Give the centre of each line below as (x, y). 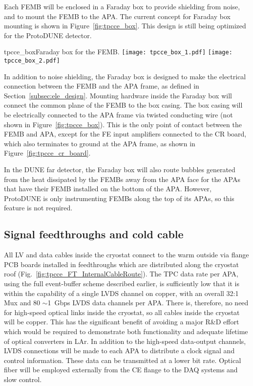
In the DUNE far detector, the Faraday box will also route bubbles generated (120, 170)
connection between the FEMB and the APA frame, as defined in (102, 86)
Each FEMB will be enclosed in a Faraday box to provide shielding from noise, (122, 6)
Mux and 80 (22, 303)
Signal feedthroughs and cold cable (94, 234)
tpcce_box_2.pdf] (32, 61)
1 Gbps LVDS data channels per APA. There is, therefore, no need (148, 303)
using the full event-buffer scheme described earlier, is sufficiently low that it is (122, 283)
